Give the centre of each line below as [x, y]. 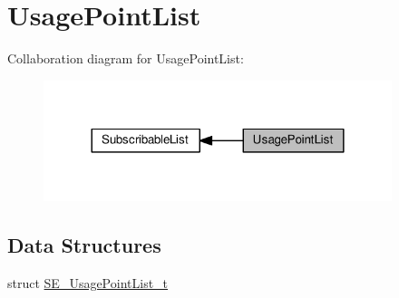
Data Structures [84, 245]
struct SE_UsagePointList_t [88, 283]
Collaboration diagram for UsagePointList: [126, 58]
